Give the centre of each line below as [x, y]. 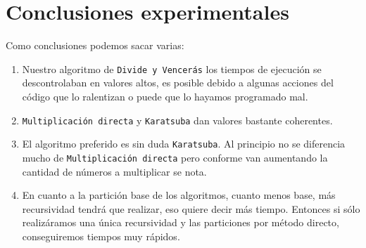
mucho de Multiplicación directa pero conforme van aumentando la [175, 157]
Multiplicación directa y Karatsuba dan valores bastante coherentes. [177, 120]
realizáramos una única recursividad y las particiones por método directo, [181, 222]
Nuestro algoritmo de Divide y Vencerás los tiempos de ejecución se [172, 68]
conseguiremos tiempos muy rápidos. [101, 236]
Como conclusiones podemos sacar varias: [95, 45]
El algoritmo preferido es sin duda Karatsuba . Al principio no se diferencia [184, 144]
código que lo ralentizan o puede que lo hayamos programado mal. [165, 96]
